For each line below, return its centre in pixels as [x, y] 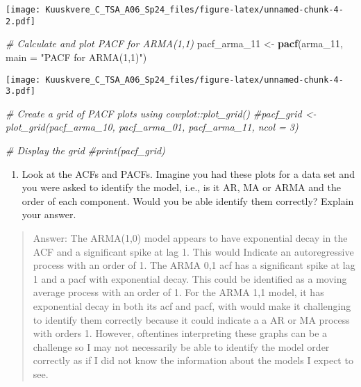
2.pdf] [20, 21]
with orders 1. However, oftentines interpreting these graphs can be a [180, 333]
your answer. [49, 214]
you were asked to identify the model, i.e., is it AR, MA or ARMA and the [181, 187]
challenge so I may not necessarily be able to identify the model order [181, 346]
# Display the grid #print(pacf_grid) [85, 150]
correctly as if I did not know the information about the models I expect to [193, 360]
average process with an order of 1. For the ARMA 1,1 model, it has [178, 292]
